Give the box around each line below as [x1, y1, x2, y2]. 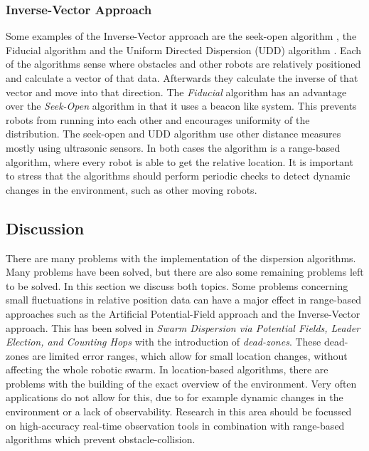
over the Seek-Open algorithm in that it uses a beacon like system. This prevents [6, 98, 357, 113]
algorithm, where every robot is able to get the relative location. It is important [6, 154, 353, 169]
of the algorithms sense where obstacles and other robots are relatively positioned [6, 56, 361, 71]
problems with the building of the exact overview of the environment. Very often [6, 375, 357, 390]
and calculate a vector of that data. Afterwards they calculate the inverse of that [6, 71, 358, 85]
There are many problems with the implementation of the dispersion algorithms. [6, 250, 356, 265]
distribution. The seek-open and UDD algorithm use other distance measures [6, 126, 341, 141]
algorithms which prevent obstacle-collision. [6, 432, 196, 447]
